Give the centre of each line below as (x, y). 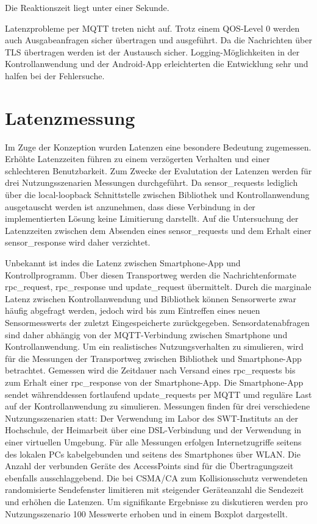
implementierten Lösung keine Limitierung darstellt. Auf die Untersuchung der (152, 218)
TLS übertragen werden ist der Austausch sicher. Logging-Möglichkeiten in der (152, 51)
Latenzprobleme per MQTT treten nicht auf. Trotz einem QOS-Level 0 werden (152, 28)
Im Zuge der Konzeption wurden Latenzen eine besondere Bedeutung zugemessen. (158, 147)
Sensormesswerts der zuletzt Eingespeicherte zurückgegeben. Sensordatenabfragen (157, 322)
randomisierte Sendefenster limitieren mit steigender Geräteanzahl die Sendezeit (155, 490)
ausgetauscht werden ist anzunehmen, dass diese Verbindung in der (130, 206)
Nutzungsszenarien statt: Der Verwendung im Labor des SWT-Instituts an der (151, 418)
